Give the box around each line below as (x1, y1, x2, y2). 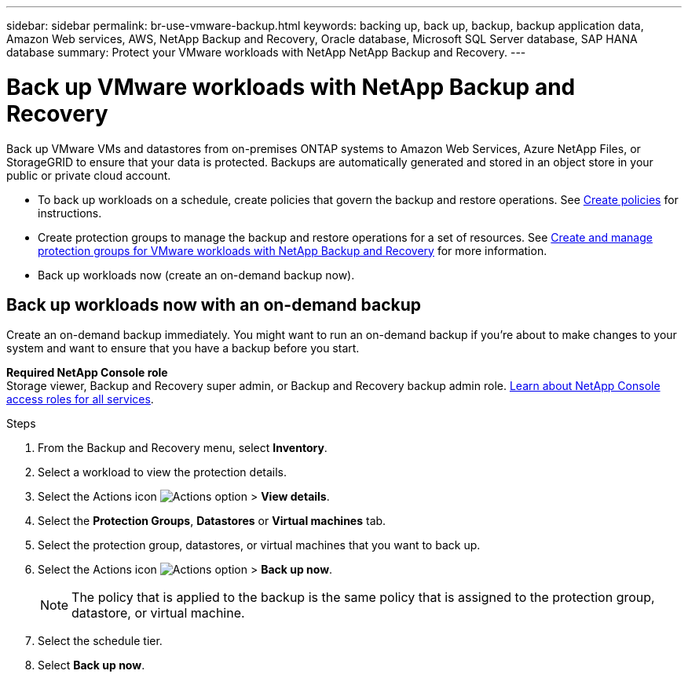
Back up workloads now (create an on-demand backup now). (38, 268, 355, 282)
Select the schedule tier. (38, 634, 163, 648)
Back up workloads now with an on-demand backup (6, 294, 422, 315)
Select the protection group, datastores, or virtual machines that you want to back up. (38, 538, 481, 552)
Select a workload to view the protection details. (38, 465, 287, 479)
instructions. (38, 206, 102, 220)
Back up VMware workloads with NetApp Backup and (6, 73, 576, 100)
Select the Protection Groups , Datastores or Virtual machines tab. (38, 514, 386, 528)
